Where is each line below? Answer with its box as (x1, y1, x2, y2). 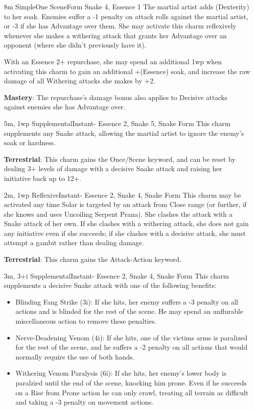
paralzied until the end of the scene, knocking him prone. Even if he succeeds (15, 378, 247, 387)
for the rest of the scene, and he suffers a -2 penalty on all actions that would (15, 342, 248, 352)
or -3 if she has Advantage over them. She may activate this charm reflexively (4, 21, 236, 31)
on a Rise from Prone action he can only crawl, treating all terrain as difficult (15, 387, 249, 397)
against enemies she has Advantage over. (4, 102, 126, 112)
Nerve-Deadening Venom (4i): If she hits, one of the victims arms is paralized (15, 332, 248, 342)
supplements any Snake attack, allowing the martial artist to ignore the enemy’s (4, 128, 244, 138)
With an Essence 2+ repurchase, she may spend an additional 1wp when (4, 56, 222, 66)
